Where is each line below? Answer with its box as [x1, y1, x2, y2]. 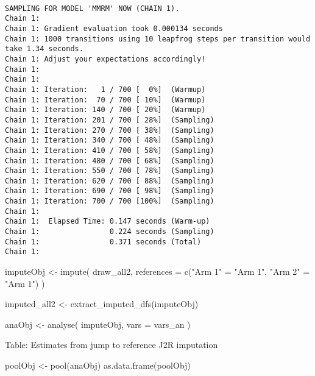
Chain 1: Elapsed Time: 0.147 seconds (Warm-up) [5, 217, 210, 226]
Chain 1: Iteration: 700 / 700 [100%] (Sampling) [5, 197, 214, 206]
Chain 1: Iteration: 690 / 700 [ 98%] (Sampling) [5, 186, 214, 196]
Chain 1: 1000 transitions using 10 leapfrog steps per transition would [5, 34, 311, 43]
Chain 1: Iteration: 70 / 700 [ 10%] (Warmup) [5, 95, 206, 104]
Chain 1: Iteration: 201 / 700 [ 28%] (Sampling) [5, 115, 214, 124]
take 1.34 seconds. [5, 44, 83, 54]
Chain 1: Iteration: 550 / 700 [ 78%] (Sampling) [5, 166, 214, 176]
